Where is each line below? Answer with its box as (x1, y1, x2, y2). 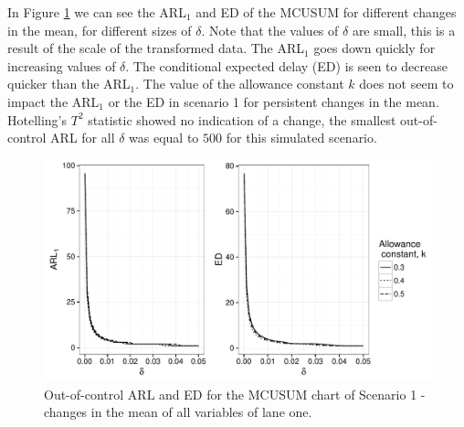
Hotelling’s (7, 110, 68, 129)
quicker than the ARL (7, 74, 131, 93)
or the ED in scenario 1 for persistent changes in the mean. (108, 91, 439, 111)
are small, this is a (352, 20, 456, 39)
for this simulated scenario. (226, 128, 377, 147)
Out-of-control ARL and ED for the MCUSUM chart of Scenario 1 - (44, 384, 426, 403)
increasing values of (7, 56, 116, 75)
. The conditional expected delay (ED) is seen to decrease (125, 56, 448, 75)
